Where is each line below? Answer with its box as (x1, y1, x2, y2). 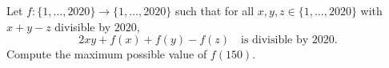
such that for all (174, 2, 255, 18)
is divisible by (241, 34, 309, 46)
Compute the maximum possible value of (6, 46, 207, 62)
